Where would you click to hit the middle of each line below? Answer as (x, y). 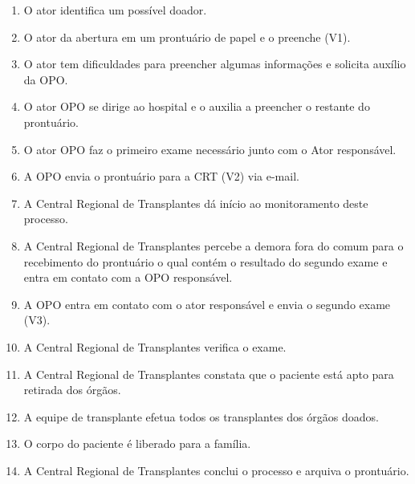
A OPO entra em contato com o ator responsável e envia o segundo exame (207, 304)
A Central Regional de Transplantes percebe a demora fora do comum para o (214, 245)
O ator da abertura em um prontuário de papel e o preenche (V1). (187, 37)
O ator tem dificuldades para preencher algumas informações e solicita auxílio (215, 64)
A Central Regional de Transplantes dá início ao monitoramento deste (196, 203)
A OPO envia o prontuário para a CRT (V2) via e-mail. (161, 176)
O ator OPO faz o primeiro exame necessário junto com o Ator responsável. (210, 149)
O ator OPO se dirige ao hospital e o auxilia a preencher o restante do (197, 106)
